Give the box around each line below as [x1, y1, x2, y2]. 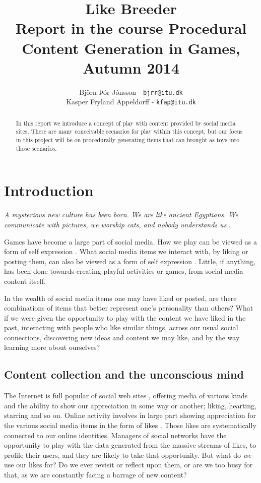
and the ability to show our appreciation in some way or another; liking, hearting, [4, 400, 256, 410]
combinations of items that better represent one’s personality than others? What [4, 303, 253, 313]
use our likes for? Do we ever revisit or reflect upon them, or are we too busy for [4, 459, 253, 470]
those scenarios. [16, 144, 57, 152]
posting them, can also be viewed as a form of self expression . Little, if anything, [4, 256, 255, 266]
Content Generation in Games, [22, 37, 240, 58]
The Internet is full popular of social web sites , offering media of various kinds [4, 390, 248, 401]
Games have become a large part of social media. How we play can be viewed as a [4, 236, 257, 247]
